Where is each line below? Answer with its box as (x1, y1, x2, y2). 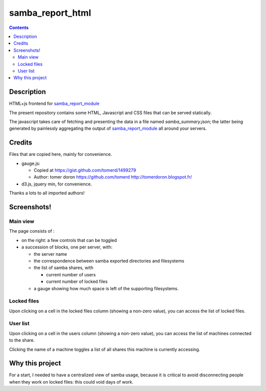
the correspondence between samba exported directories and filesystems (33, 258, 185, 264)
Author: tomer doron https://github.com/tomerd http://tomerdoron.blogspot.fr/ (33, 174, 192, 180)
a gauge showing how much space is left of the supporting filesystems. (33, 285, 179, 291)
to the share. (9, 337, 35, 343)
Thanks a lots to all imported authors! (9, 190, 85, 196)
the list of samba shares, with (33, 265, 94, 271)
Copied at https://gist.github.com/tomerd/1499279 (33, 167, 136, 173)
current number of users (46, 271, 96, 277)
